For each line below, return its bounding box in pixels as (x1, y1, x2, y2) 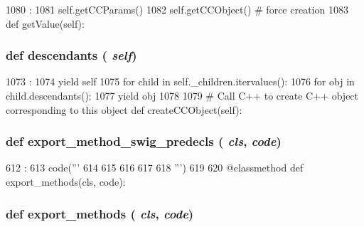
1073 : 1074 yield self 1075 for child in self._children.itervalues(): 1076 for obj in (6, 74, 355, 89)
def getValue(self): (6, 16, 85, 31)
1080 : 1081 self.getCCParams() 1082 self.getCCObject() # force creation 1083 (6, 2, 348, 16)
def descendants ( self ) (6, 46, 137, 64)
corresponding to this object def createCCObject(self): (6, 102, 242, 117)
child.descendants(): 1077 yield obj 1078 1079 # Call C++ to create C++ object (6, 88, 359, 102)
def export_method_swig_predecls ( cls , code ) (6, 132, 282, 150)
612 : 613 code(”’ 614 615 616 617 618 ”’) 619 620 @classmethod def (6, 160, 304, 175)
